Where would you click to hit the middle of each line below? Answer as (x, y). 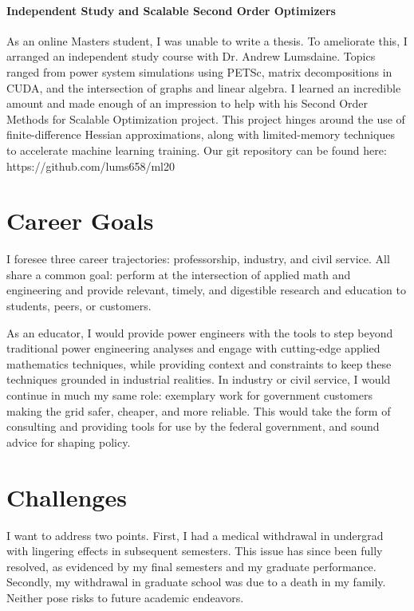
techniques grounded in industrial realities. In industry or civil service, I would (199, 379)
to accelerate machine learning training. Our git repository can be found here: (197, 150)
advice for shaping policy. (69, 441)
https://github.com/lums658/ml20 (91, 166)
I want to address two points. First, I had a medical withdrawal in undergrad (195, 535)
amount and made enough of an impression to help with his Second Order (187, 103)
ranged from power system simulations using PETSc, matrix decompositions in (199, 71)
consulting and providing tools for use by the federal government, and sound (193, 426)
